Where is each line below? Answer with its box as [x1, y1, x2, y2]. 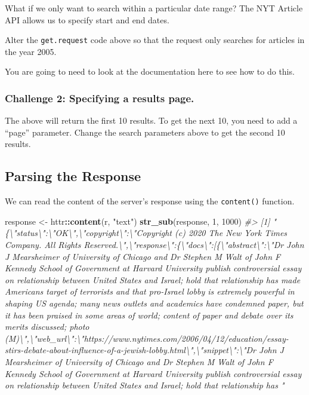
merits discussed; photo [5, 320, 89, 333]
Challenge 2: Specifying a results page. [5, 90, 194, 105]
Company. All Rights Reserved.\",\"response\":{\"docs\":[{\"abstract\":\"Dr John [5, 238, 304, 251]
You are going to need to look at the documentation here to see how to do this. [5, 65, 295, 78]
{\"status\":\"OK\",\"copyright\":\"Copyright [5, 226, 172, 239]
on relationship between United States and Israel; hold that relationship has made [5, 273, 301, 286]
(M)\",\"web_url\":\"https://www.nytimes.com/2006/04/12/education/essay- [5, 332, 289, 344]
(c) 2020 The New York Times [174, 226, 288, 239]
